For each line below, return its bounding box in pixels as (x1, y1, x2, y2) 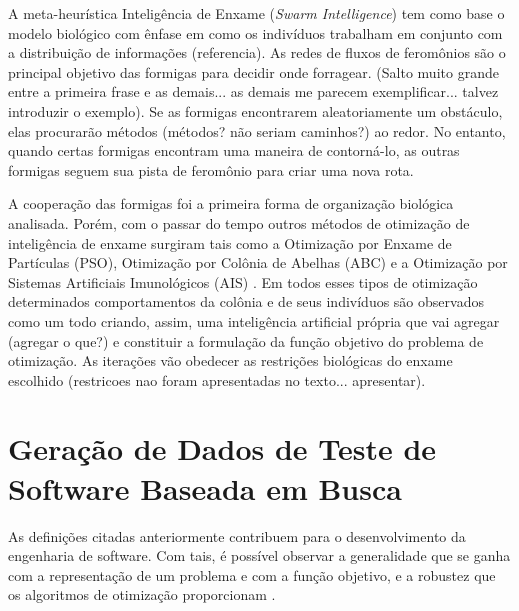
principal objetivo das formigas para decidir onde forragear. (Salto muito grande (8, 61, 499, 82)
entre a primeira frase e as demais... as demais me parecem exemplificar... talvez (8, 81, 499, 102)
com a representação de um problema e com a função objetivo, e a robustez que (8, 564, 496, 585)
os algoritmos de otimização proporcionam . (8, 584, 276, 605)
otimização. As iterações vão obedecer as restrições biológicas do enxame (8, 350, 453, 371)
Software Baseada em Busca (8, 467, 402, 508)
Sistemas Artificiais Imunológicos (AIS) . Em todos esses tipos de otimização (8, 271, 478, 292)
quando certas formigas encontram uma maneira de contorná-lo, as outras (8, 140, 460, 161)
